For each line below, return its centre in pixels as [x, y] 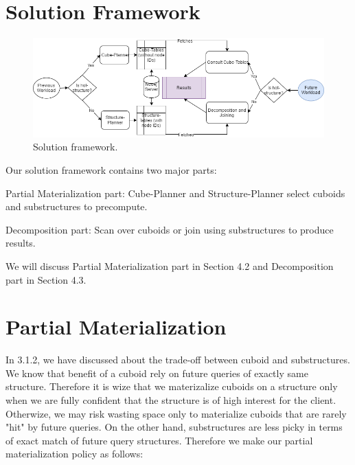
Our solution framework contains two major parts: [111, 169]
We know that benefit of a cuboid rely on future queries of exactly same [157, 373]
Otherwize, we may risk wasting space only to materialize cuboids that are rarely [176, 413]
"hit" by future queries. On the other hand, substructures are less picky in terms [174, 427]
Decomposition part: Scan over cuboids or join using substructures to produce [170, 229]
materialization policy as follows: [75, 454]
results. [21, 243]
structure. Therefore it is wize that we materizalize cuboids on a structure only [172, 386]
